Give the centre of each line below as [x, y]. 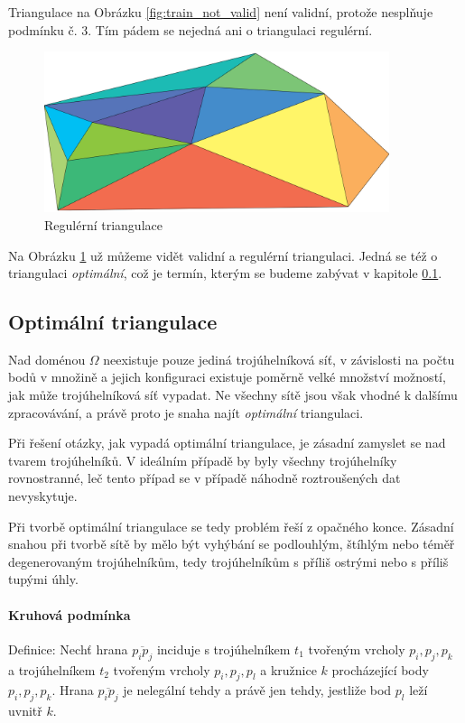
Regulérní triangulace [103, 224]
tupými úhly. [43, 579]
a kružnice [288, 669]
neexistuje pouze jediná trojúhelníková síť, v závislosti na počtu [279, 359]
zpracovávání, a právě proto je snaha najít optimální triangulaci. [186, 412]
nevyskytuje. [43, 496]
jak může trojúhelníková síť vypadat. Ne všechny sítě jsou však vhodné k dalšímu [233, 395]
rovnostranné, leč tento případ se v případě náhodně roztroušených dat [205, 478]
